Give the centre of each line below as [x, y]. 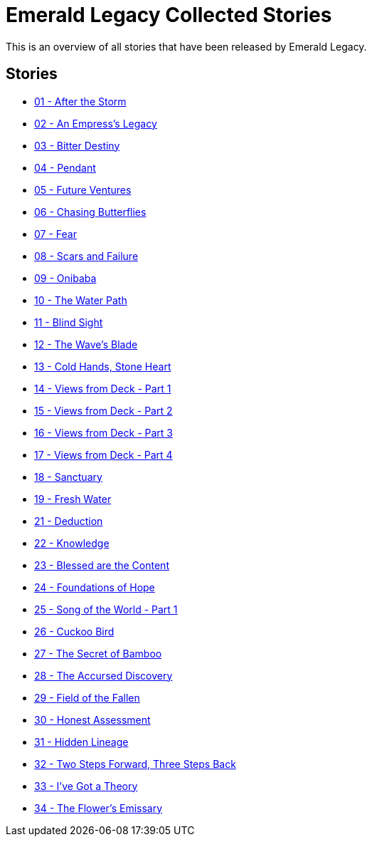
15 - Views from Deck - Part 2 [103, 410]
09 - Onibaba [65, 278]
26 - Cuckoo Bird [74, 631]
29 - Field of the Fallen [87, 697]
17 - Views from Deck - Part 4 [103, 454]
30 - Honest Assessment [92, 719]
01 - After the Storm [80, 101]
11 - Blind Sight [69, 322]
